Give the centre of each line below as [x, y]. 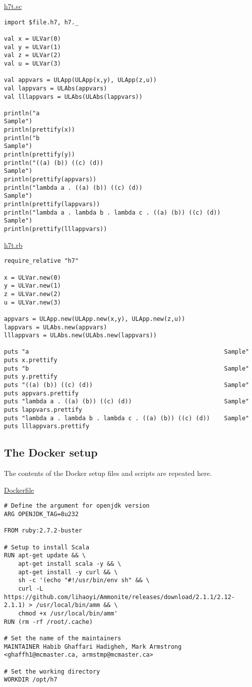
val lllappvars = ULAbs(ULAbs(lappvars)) [73, 97]
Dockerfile [19, 490]
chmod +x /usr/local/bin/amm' [68, 613]
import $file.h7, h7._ [41, 22]
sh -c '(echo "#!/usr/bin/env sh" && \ [84, 580]
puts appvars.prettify [41, 393]
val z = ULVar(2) [32, 55]
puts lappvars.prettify [43, 410]
